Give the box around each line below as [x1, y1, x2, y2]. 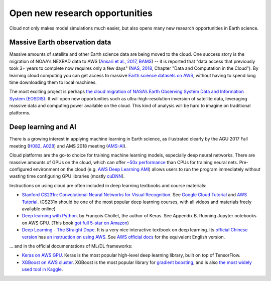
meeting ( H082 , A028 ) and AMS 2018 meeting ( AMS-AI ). [9, 143, 127, 149]
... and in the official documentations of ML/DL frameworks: [9, 243, 132, 249]
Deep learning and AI [9, 123, 76, 131]
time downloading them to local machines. [9, 79, 97, 85]
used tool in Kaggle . [22, 266, 63, 272]
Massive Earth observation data [9, 38, 111, 47]
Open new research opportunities [9, 8, 153, 19]
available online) [22, 206, 56, 212]
